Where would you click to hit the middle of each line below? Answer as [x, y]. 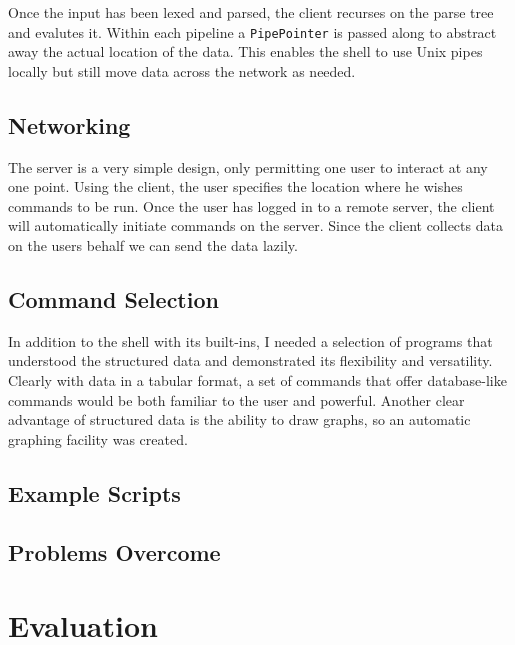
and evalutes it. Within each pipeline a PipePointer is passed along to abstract [252, 31]
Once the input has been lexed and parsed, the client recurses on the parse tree [251, 12]
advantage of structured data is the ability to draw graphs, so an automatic [239, 419]
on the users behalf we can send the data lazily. [153, 245]
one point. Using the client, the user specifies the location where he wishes [235, 186]
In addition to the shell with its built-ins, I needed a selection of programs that [250, 340]
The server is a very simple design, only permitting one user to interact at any [248, 166]
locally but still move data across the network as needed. [182, 70]
